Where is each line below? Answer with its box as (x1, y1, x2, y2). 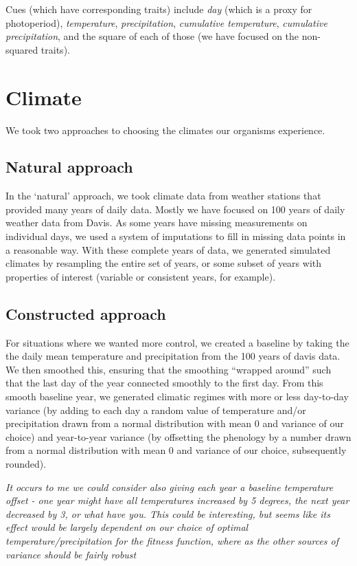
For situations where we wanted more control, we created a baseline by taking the (5, 335, 349, 349)
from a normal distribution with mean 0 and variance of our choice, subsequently (5, 443, 347, 457)
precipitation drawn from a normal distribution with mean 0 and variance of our (5, 416, 344, 431)
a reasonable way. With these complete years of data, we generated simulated (5, 242, 331, 257)
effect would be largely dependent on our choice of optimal (5, 520, 249, 534)
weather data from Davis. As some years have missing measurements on (5, 215, 308, 230)
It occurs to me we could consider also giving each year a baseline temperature (5, 479, 334, 494)
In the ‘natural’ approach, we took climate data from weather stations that (5, 188, 321, 203)
